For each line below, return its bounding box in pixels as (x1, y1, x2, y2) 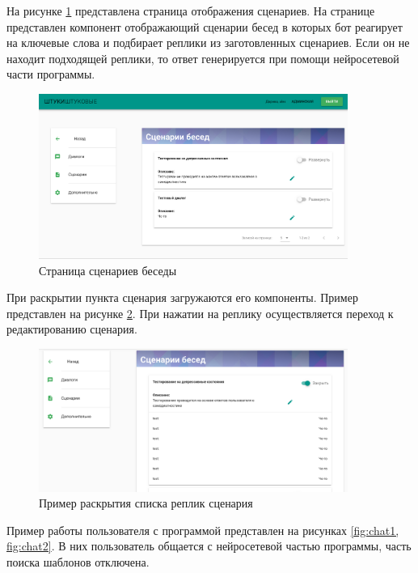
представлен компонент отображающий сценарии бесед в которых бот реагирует (6, 18, 403, 35)
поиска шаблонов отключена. (6, 553, 150, 570)
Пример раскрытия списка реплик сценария (39, 494, 253, 511)
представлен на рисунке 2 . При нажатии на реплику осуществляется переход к (6, 304, 394, 321)
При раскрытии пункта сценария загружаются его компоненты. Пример (6, 289, 358, 306)
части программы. (6, 66, 95, 83)
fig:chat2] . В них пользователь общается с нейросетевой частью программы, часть (6, 537, 412, 554)
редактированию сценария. (6, 320, 137, 337)
